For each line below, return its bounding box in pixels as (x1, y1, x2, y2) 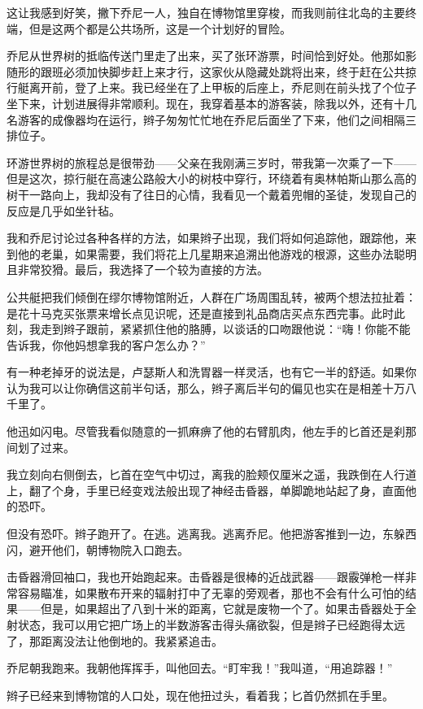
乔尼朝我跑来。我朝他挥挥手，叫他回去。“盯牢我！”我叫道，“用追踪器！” (7, 659, 393, 676)
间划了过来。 (7, 438, 75, 455)
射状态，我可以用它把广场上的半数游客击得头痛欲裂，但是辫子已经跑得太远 (7, 616, 405, 633)
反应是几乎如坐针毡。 (7, 202, 120, 219)
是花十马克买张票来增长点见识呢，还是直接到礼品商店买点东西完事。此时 (7, 304, 394, 321)
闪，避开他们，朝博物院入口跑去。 (7, 541, 189, 558)
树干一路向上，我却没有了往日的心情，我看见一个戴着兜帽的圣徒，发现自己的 (7, 185, 416, 202)
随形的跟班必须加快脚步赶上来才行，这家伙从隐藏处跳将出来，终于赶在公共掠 (7, 63, 416, 80)
